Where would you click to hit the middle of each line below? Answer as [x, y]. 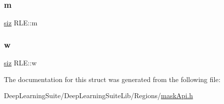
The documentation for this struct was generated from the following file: [112, 79]
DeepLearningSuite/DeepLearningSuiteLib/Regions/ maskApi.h [99, 95]
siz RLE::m [21, 23]
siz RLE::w [20, 63]
